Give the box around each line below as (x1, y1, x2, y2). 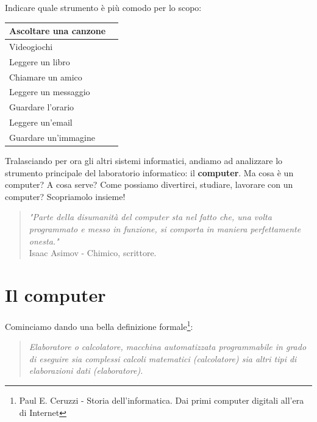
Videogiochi (9, 40, 53, 52)
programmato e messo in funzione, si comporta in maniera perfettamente (29, 223, 301, 235)
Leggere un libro (9, 55, 70, 68)
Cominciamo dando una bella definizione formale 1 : (5, 318, 193, 332)
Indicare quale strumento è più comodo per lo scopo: (5, 1, 202, 13)
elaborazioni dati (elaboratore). (29, 364, 143, 377)
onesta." (29, 234, 59, 247)
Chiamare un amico (9, 70, 82, 83)
